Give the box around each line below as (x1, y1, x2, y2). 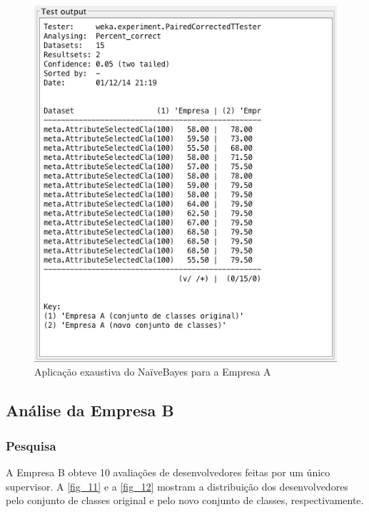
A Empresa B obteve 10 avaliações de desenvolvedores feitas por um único (6, 465, 330, 480)
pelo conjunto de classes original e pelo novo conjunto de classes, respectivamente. (6, 493, 364, 508)
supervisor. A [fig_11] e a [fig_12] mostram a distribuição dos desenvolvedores (6, 478, 348, 493)
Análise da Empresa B (6, 399, 174, 421)
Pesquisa (6, 436, 56, 454)
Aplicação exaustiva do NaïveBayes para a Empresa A (34, 364, 271, 379)
